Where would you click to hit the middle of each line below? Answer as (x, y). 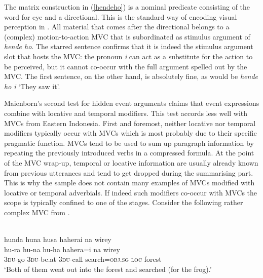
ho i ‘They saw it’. (32, 86)
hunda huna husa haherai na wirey (58, 239)
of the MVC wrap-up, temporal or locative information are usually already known (131, 162)
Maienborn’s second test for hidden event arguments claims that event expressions (132, 103)
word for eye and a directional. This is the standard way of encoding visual (121, 16)
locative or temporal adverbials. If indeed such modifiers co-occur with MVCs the (131, 192)
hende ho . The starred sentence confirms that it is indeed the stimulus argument (129, 46)
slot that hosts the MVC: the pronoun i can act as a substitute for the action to (128, 56)
